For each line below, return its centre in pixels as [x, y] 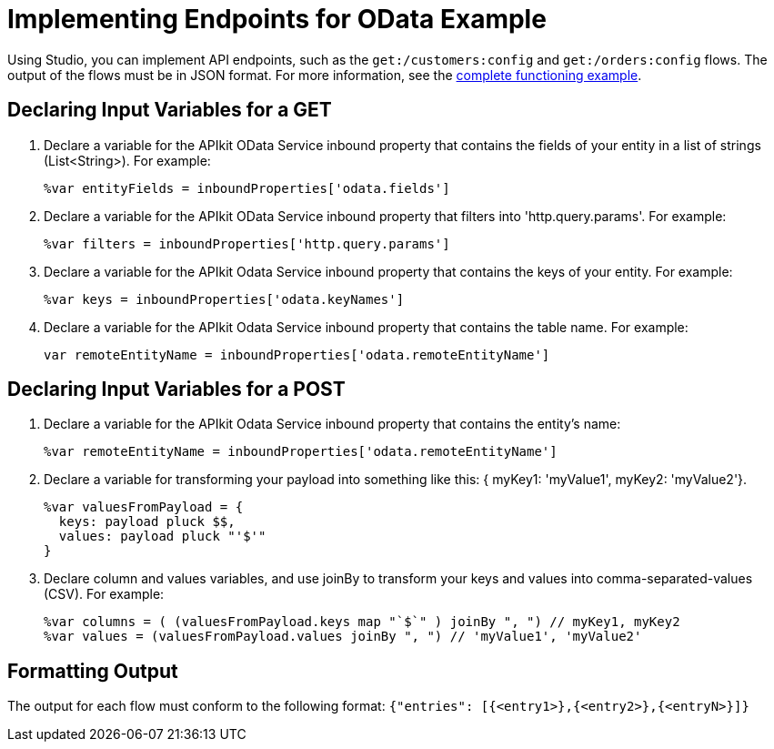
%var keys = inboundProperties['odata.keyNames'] [224, 299]
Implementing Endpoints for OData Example [277, 19]
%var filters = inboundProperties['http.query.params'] [247, 243]
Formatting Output [93, 671]
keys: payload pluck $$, [147, 522]
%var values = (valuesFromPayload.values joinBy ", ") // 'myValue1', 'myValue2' [343, 637]
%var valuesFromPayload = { [144, 507]
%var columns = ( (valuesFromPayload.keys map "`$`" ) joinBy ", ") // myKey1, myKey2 [362, 622]
